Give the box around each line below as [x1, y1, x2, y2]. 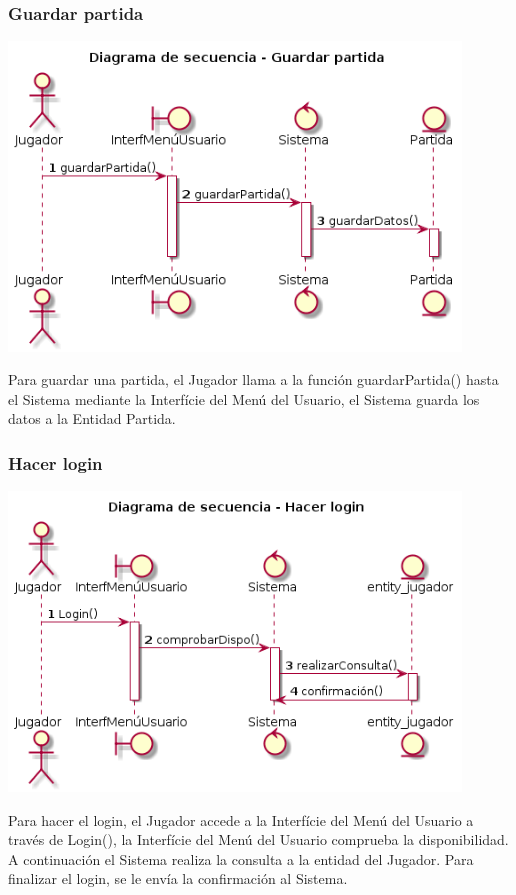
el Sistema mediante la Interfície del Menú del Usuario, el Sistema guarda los [8, 388, 480, 409]
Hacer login [8, 450, 103, 475]
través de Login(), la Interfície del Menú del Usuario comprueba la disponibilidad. [8, 829, 509, 850]
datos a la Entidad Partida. [8, 408, 176, 429]
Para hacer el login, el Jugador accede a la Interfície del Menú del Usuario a [8, 809, 474, 830]
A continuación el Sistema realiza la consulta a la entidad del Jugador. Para [8, 848, 474, 869]
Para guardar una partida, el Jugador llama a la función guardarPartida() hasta [8, 369, 499, 390]
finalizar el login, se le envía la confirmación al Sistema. [8, 868, 348, 889]
